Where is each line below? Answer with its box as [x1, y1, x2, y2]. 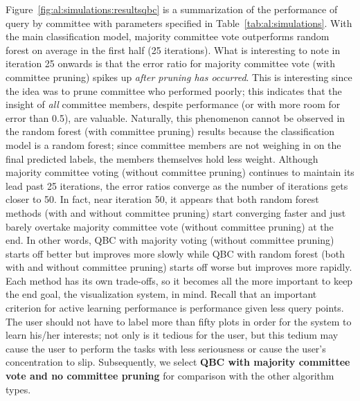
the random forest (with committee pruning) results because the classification [6, 124, 335, 139]
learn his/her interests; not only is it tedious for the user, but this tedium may [6, 328, 339, 342]
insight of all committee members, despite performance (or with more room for [6, 97, 341, 112]
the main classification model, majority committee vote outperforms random [6, 29, 330, 44]
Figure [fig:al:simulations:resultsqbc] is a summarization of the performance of [6, 2, 338, 16]
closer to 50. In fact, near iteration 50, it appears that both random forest [6, 192, 319, 206]
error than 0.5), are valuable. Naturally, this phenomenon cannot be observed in [6, 110, 345, 125]
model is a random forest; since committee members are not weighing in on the [6, 137, 341, 152]
